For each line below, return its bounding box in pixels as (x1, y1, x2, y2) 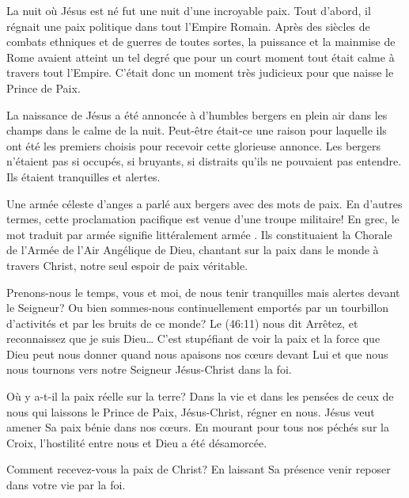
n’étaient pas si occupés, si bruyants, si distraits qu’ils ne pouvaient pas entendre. (6, 153, 402, 169)
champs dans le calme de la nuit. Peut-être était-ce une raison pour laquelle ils (6, 122, 387, 139)
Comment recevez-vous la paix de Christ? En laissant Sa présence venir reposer (6, 461, 391, 477)
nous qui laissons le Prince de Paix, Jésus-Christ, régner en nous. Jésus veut (6, 403, 375, 420)
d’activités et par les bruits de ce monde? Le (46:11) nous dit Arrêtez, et (6, 314, 358, 331)
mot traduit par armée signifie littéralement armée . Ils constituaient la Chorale (6, 226, 392, 242)
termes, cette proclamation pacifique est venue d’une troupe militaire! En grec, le (6, 211, 400, 227)
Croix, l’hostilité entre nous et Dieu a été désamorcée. (6, 434, 267, 450)
